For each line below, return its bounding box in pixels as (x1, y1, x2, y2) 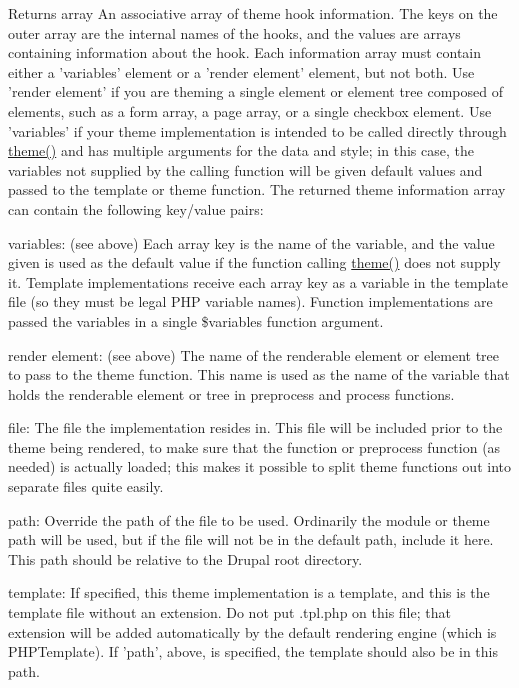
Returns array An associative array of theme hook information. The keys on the (8, 3, 498, 23)
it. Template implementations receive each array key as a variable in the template (8, 271, 508, 292)
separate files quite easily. (8, 476, 164, 497)
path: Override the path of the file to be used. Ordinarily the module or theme (8, 509, 490, 530)
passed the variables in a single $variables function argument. (8, 310, 384, 331)
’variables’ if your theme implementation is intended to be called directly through (8, 120, 507, 141)
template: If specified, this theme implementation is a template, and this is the (8, 582, 490, 603)
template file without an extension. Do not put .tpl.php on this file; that (8, 602, 451, 623)
